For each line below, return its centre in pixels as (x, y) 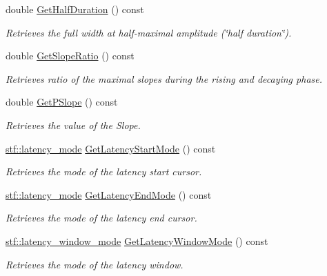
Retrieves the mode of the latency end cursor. (101, 218)
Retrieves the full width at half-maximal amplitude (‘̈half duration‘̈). (149, 32)
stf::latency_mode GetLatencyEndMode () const (109, 194)
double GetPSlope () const (62, 102)
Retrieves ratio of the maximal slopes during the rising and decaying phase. (164, 78)
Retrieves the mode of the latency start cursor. (104, 171)
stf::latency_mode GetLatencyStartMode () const (111, 148)
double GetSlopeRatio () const (70, 56)
